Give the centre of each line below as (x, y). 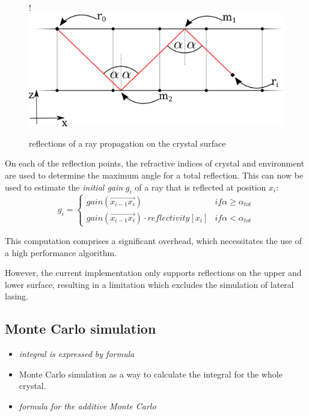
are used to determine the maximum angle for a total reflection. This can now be (154, 175)
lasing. (17, 296)
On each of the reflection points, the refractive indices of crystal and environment (155, 163)
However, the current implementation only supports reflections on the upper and (153, 273)
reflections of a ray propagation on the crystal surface (127, 143)
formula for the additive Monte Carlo (87, 405)
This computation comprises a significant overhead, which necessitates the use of (153, 240)
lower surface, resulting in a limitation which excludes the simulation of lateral (149, 284)
